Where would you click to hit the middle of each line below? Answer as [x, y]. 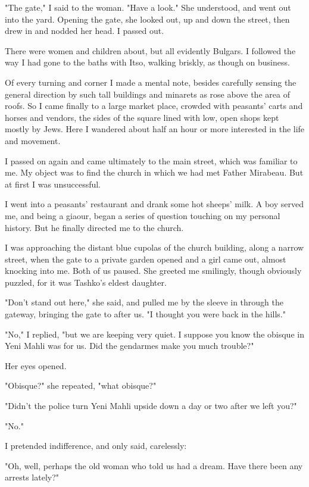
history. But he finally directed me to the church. [94, 227]
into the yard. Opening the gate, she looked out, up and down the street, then [147, 19]
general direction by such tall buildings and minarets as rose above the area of [147, 94]
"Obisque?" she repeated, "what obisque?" [81, 385]
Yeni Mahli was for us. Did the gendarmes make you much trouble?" [129, 346]
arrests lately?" [32, 477]
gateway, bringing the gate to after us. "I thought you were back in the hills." [145, 314]
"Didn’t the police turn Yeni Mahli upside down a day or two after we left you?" [151, 406]
